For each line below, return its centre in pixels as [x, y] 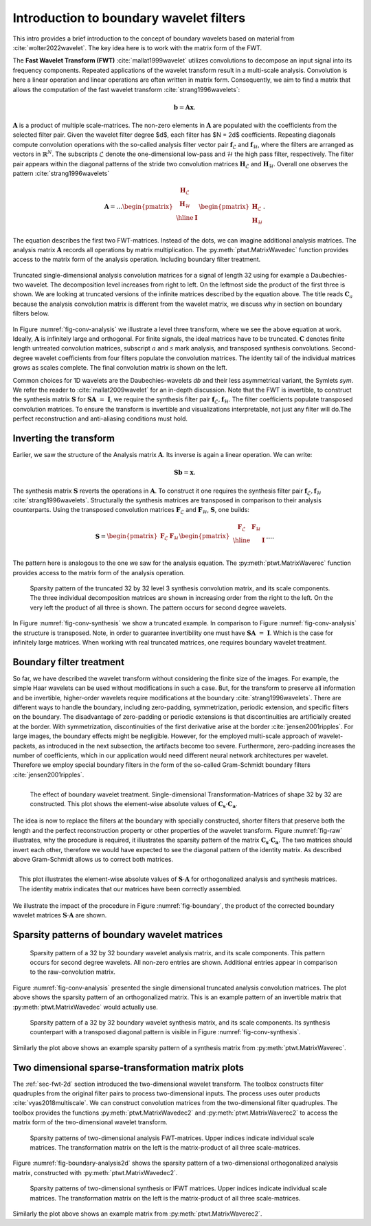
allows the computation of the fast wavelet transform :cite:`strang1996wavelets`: [126, 89]
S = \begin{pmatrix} [126, 536]
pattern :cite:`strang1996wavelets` [61, 174]
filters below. [31, 313]
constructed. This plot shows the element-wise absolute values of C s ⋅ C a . [134, 805]
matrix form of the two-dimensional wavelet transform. [90, 1122]
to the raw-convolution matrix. [73, 972]
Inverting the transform [64, 438]
